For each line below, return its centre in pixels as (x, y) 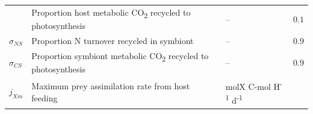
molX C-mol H (253, 86)
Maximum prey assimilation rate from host (111, 86)
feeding (45, 97)
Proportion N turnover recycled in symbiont (113, 40)
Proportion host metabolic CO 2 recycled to (111, 13)
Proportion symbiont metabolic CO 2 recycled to (120, 56)
